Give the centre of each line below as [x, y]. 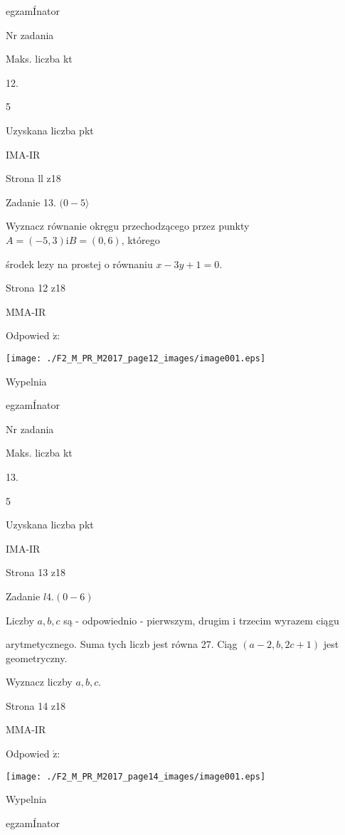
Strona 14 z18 [36, 705]
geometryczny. [37, 658]
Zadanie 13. [31, 202]
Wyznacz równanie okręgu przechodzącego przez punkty [128, 226]
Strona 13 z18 [36, 572]
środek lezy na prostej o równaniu [79, 264]
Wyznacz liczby [39, 682]
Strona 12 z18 [36, 288]
